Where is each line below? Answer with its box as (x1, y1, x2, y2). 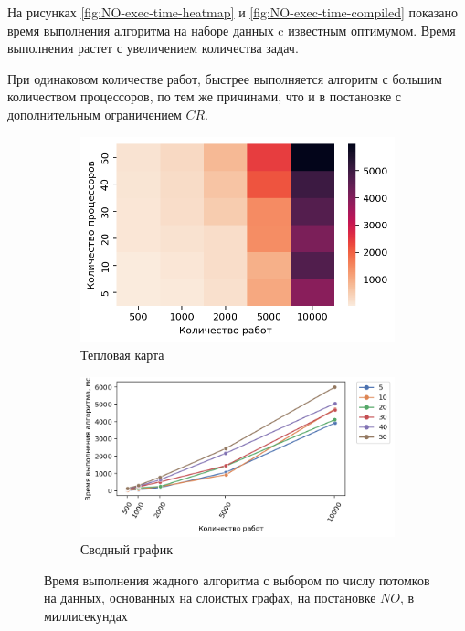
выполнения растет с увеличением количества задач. (7, 38, 299, 58)
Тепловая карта (80, 345, 164, 364)
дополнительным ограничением (7, 104, 182, 123)
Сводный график (80, 540, 173, 559)
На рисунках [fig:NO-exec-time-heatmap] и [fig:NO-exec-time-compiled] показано (7, 3, 459, 21)
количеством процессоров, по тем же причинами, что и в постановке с (7, 87, 401, 106)
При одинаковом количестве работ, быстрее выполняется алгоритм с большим (7, 68, 442, 88)
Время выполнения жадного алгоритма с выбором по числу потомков (44, 570, 430, 589)
